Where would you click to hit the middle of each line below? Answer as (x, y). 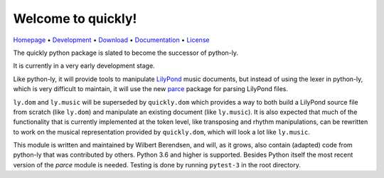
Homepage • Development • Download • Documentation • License (111, 40)
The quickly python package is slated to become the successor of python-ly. (126, 53)
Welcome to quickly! (75, 19)
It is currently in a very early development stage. (84, 66)
